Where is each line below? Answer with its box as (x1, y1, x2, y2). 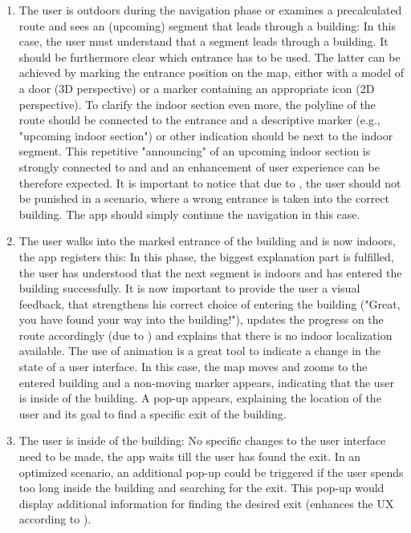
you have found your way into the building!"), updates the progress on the (18, 311, 384, 328)
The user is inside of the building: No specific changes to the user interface (18, 432, 386, 449)
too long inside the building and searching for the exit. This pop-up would (18, 479, 385, 496)
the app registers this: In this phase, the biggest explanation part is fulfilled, (18, 248, 394, 264)
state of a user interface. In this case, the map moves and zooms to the (18, 358, 368, 375)
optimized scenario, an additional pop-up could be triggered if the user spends (18, 463, 404, 480)
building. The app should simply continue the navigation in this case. (18, 205, 360, 222)
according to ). (18, 511, 92, 527)
